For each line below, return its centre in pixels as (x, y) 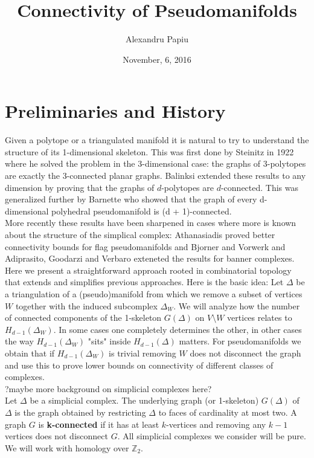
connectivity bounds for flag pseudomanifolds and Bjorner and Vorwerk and (145, 246)
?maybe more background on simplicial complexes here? (108, 388)
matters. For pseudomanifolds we (240, 341)
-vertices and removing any (216, 424)
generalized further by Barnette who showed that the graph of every (131, 199)
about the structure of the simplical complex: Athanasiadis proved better (140, 234)
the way (19, 341)
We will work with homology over (67, 447)
